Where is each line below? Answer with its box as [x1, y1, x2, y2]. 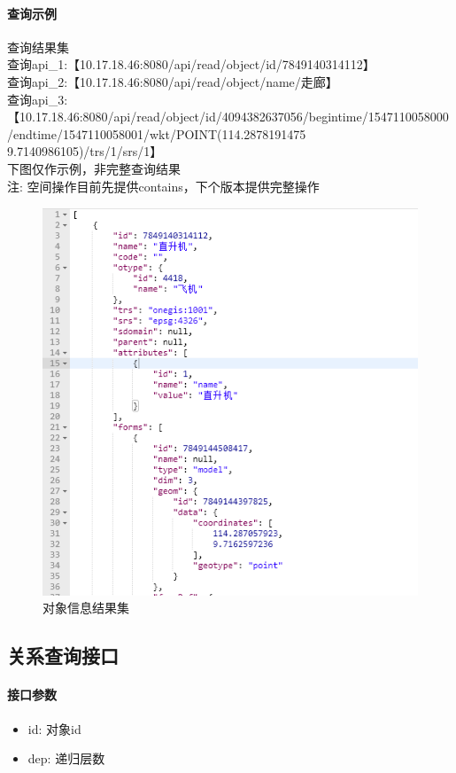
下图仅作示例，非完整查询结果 [7, 159, 181, 177]
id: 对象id [27, 719, 81, 738]
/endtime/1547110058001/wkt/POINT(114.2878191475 [7, 124, 306, 143]
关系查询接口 [7, 642, 119, 669]
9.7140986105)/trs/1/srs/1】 [7, 142, 163, 160]
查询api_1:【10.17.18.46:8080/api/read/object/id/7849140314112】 [7, 55, 375, 74]
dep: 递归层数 [27, 749, 105, 768]
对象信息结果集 [43, 598, 129, 617]
